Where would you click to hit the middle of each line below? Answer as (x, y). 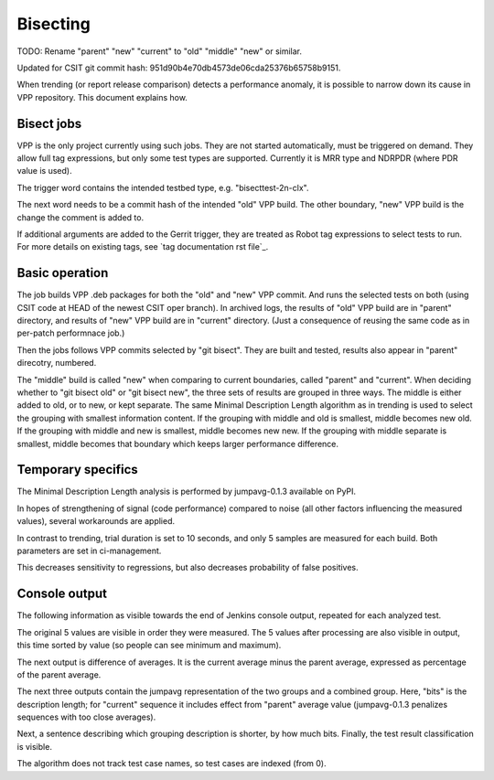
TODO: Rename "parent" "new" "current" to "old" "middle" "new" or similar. (159, 51)
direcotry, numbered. (57, 363)
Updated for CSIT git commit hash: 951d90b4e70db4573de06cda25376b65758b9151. (179, 68)
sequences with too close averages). (86, 717)
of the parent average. (59, 674)
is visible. (34, 746)
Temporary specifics (78, 470)
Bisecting (54, 24)
